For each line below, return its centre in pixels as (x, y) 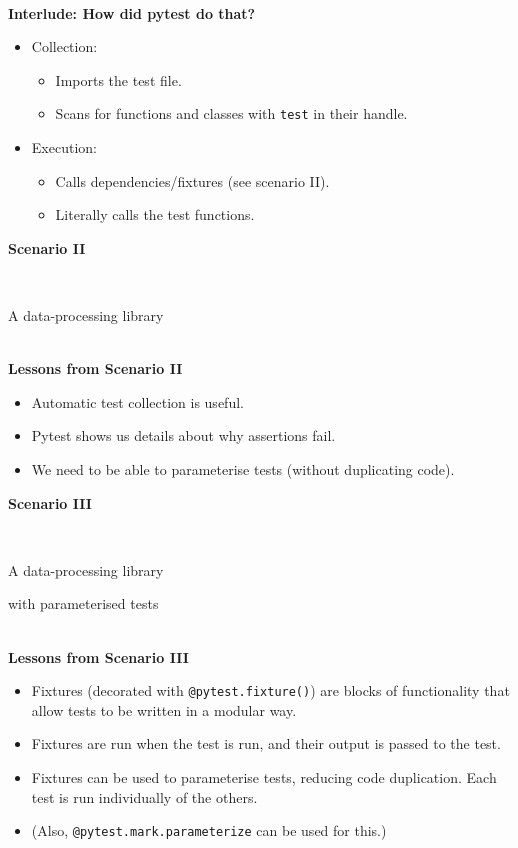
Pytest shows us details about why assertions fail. (183, 435)
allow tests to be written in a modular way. (164, 709)
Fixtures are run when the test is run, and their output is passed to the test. (266, 743)
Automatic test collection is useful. (137, 401)
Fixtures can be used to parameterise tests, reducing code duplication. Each (264, 776)
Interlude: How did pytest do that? (132, 12)
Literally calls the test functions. (155, 214)
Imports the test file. (118, 79)
